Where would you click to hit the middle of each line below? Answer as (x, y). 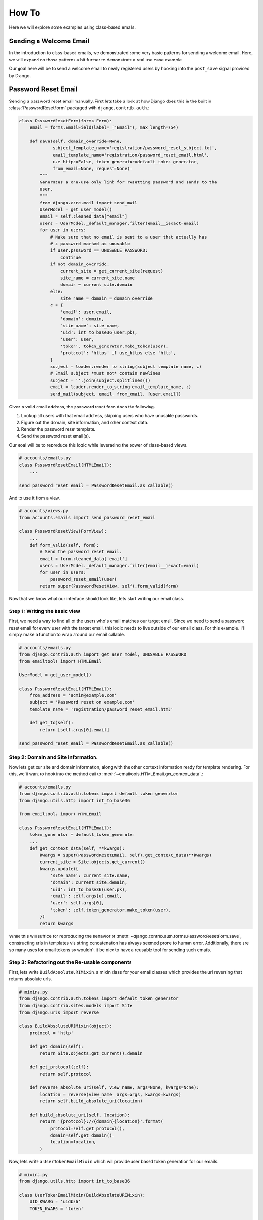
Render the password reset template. (58, 429)
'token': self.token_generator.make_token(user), (110, 910)
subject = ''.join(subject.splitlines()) (100, 380)
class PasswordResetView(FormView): (63, 531)
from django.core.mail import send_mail (89, 203)
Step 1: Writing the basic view (45, 611)
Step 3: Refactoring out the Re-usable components (70, 962)
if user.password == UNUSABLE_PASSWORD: (99, 251)
